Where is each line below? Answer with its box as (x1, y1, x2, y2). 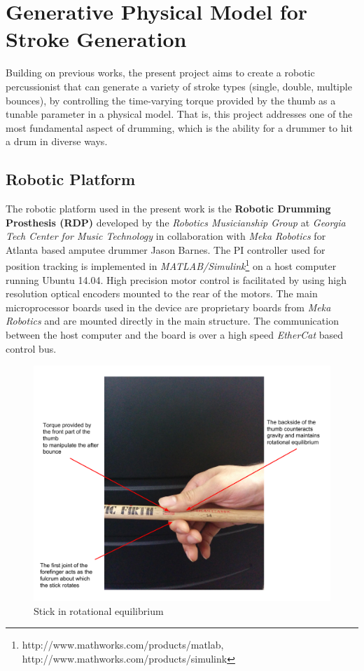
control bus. (6, 341, 57, 355)
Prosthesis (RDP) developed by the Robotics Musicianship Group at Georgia (6, 215, 346, 229)
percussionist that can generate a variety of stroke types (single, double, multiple (6, 79, 352, 93)
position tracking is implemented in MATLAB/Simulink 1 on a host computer (6, 257, 337, 273)
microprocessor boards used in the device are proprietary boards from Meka (6, 299, 331, 314)
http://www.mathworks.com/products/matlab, (22, 637, 224, 652)
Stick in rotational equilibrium (34, 603, 164, 618)
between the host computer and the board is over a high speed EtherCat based (6, 327, 344, 342)
